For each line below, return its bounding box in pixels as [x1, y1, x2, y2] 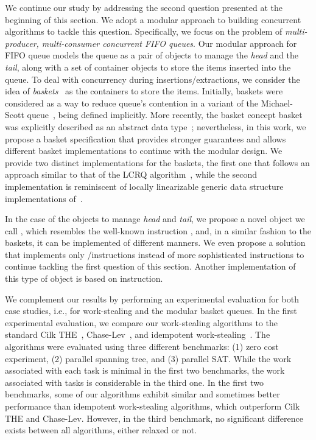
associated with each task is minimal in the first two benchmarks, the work [5, 364, 285, 377]
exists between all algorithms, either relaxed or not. [5, 424, 197, 436]
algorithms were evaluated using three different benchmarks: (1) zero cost [5, 340, 279, 353]
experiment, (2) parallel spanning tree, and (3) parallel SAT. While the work [5, 352, 292, 365]
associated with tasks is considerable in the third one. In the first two [5, 375, 264, 388]
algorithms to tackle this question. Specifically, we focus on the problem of [5, 25, 283, 38]
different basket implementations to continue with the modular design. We [5, 144, 283, 157]
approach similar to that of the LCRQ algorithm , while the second [5, 168, 258, 181]
